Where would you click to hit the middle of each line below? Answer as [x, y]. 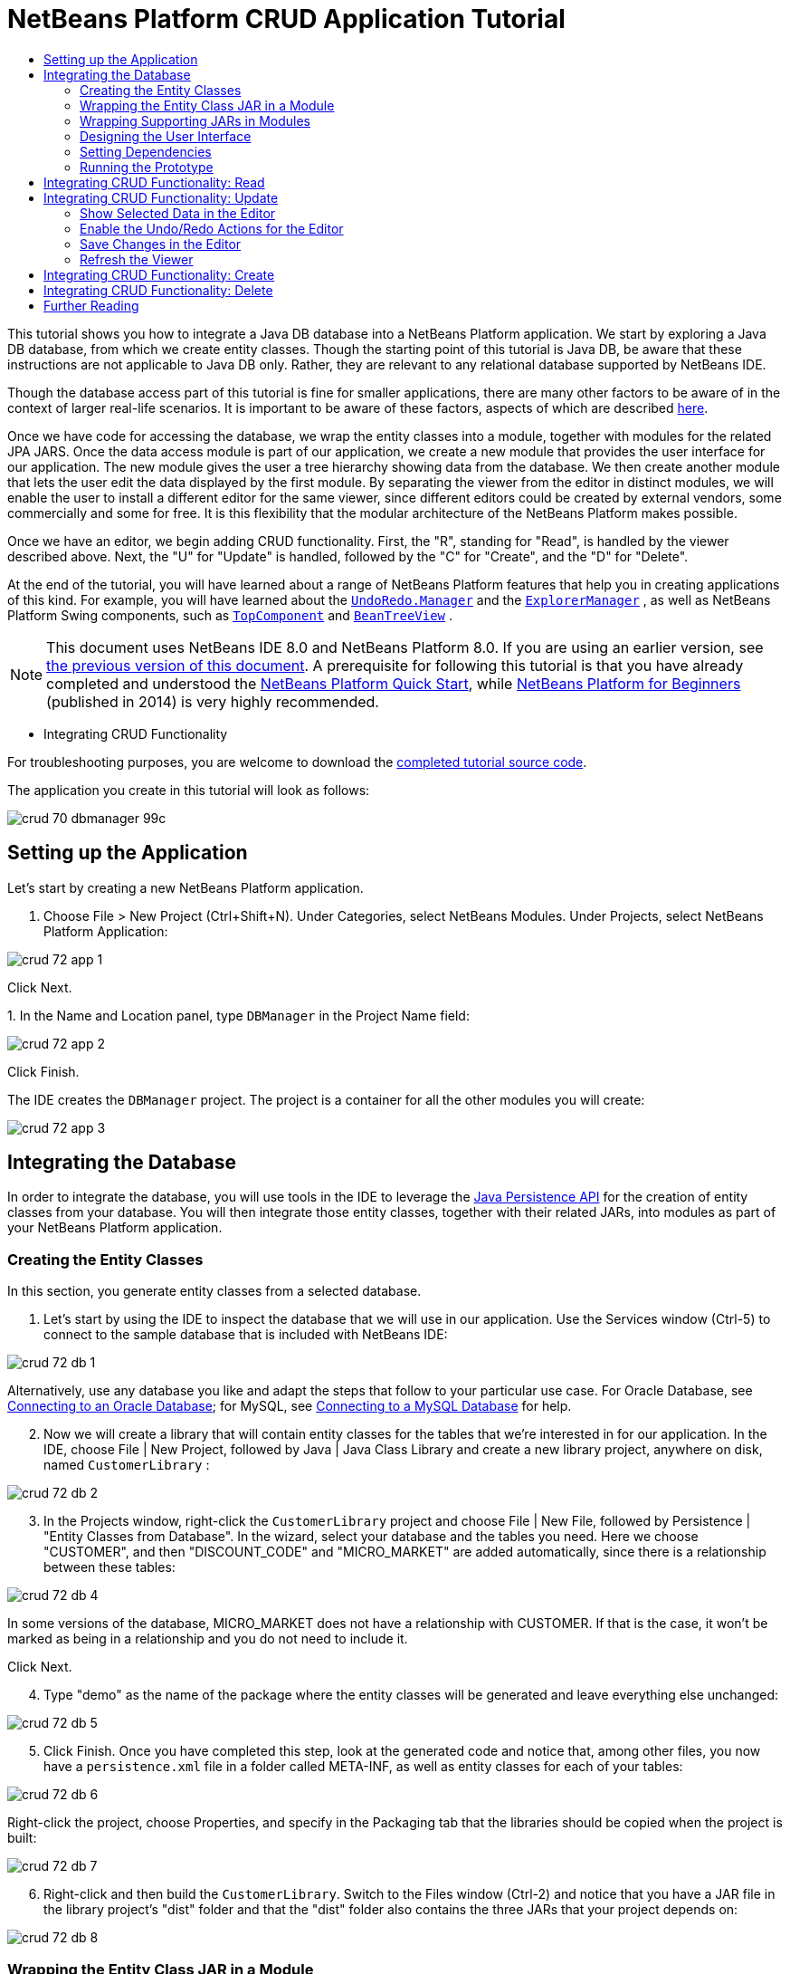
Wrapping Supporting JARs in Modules [195, 120]
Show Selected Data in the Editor [178, 213]
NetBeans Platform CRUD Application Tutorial [286, 19]
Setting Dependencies [146, 151]
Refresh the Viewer [137, 259]
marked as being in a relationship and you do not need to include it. [208, 1639]
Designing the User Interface [166, 136]
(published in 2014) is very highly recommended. [213, 701]
